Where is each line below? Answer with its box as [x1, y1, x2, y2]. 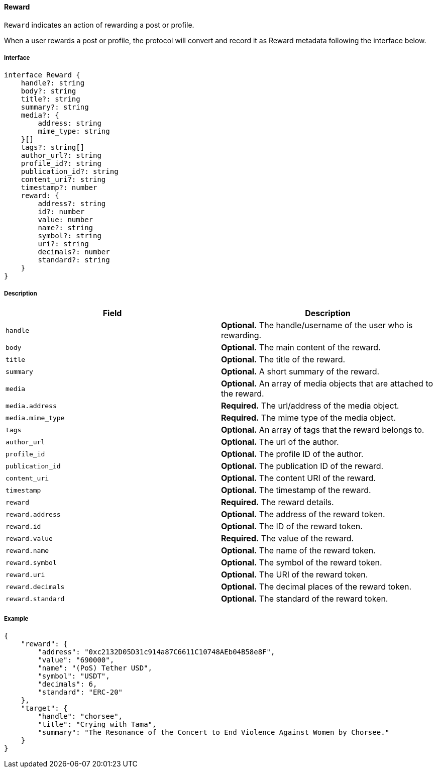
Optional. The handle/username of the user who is [221, 320, 413, 331]
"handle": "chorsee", [38, 712, 123, 720]
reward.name [6, 546, 49, 554]
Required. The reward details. [221, 497, 334, 508]
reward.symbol [6, 558, 57, 566]
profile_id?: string [21, 159, 101, 168]
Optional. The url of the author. [221, 437, 339, 447]
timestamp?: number [21, 183, 97, 192]
